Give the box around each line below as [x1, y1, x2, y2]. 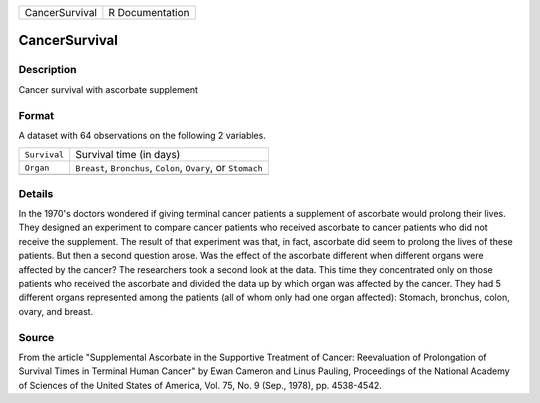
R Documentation [108, 6, 190, 19]
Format [18, 108, 55, 122]
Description [18, 63, 77, 77]
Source [18, 330, 55, 344]
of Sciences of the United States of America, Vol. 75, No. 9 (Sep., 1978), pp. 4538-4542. [18, 379, 382, 391]
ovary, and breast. [18, 305, 94, 317]
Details [18, 186, 54, 200]
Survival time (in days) [75, 148, 181, 162]
